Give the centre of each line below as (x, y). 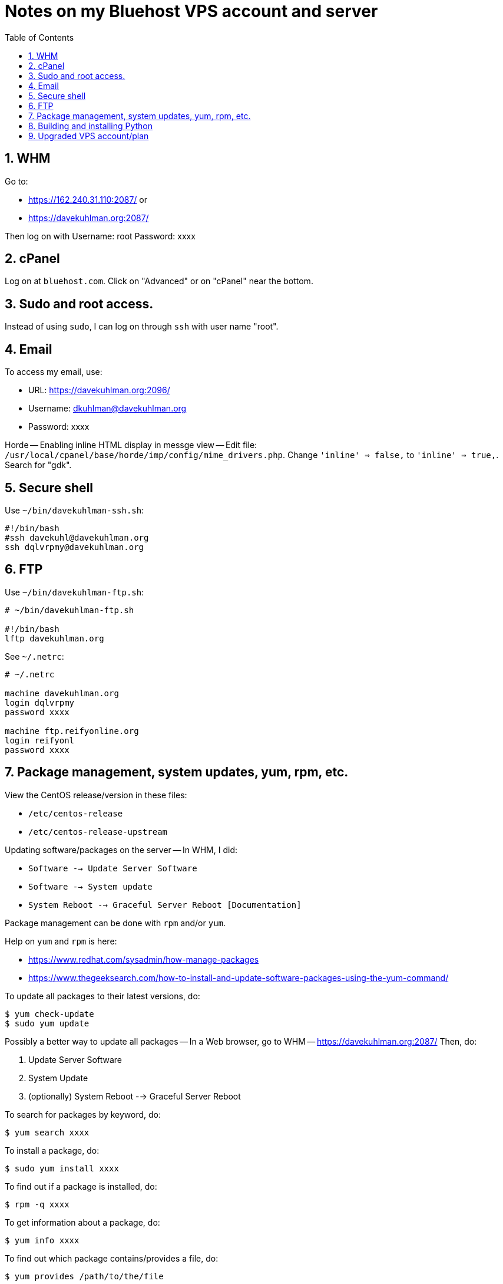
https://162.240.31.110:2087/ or (88, 199)
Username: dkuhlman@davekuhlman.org (107, 409)
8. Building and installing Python (91, 126)
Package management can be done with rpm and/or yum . (115, 923)
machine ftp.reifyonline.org (72, 731)
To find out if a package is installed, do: (81, 1186)
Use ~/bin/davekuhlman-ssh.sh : (75, 510)
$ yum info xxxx (42, 1240)
